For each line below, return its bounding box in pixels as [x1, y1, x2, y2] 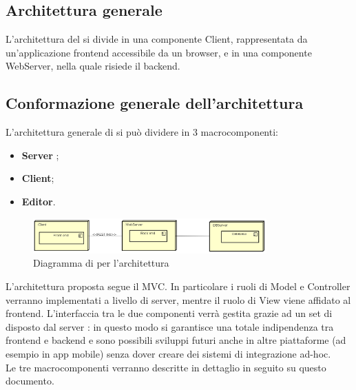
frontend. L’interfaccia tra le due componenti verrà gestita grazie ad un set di [6, 306, 333, 320]
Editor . [21, 194, 56, 208]
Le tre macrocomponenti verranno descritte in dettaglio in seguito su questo [6, 360, 326, 374]
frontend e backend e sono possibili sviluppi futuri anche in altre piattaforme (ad [6, 333, 346, 347]
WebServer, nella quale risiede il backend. [6, 59, 180, 73]
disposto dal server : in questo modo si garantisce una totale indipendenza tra [6, 319, 334, 333]
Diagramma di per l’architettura [33, 256, 169, 270]
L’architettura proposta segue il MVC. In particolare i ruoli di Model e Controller [6, 279, 350, 294]
